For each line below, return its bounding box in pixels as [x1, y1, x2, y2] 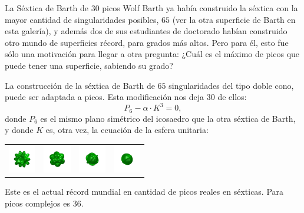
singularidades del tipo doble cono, [168, 79, 294, 91]
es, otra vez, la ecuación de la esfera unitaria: [45, 124, 209, 136]
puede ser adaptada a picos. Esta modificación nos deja [5, 91, 204, 103]
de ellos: [217, 91, 247, 103]
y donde [5, 124, 34, 136]
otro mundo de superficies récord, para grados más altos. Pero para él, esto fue [5, 36, 289, 48]
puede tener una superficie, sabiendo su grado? [5, 59, 173, 71]
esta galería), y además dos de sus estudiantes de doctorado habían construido [5, 25, 288, 37]
